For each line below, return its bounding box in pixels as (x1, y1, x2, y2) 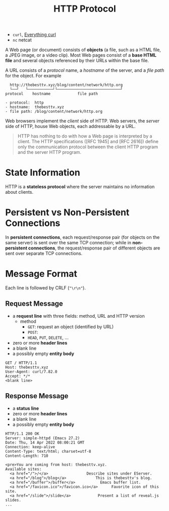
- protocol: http (5, 100, 44, 105)
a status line (12, 405, 39, 411)
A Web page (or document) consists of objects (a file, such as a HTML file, (5, 47, 161, 53)
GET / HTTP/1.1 (5, 360, 37, 365)
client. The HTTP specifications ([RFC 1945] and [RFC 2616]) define (17, 139, 159, 145)
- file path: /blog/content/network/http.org (5, 109, 102, 114)
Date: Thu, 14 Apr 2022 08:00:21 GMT (5, 440, 85, 445)
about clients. (5, 189, 34, 195)
